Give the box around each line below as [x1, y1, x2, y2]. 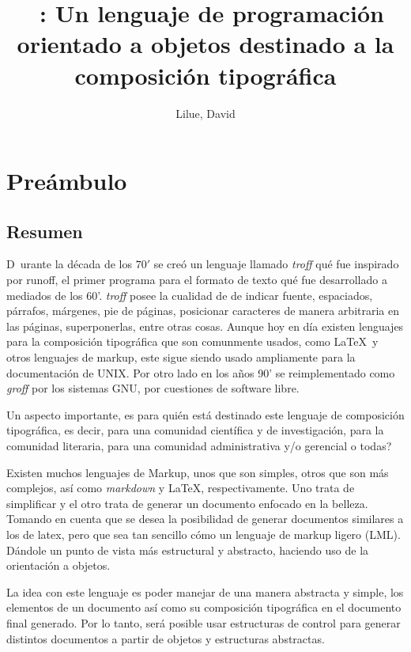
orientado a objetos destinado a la [17, 28, 394, 60]
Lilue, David [175, 104, 236, 121]
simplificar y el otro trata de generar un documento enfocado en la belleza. [6, 495, 368, 511]
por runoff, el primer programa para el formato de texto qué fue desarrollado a [6, 271, 387, 288]
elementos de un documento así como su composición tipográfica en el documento [6, 599, 402, 616]
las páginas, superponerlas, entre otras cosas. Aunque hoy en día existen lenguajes [6, 317, 404, 334]
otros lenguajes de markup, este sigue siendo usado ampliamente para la [6, 349, 356, 366]
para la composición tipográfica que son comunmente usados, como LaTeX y [6, 333, 379, 350]
